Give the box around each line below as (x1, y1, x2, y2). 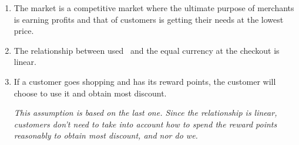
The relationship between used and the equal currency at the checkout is (14, 44, 280, 56)
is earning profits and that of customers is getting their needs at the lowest (14, 13, 284, 25)
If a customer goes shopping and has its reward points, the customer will (14, 75, 276, 87)
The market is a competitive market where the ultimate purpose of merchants (14, 2, 294, 13)
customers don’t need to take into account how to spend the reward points (14, 118, 277, 130)
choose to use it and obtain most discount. (14, 87, 167, 99)
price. (14, 25, 34, 37)
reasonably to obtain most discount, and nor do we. (14, 129, 198, 141)
